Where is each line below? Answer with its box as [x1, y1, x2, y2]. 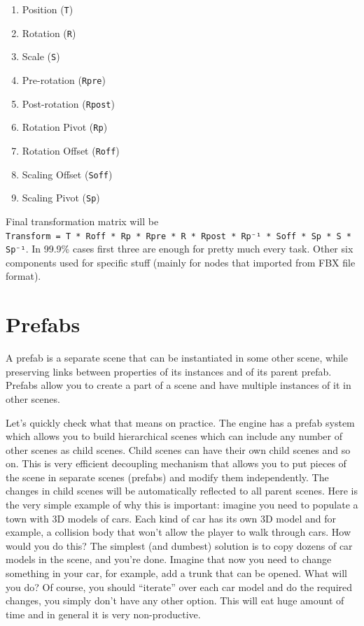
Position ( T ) [22, 2, 73, 16]
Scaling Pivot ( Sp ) [22, 190, 100, 205]
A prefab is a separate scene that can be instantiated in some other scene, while [6, 350, 348, 365]
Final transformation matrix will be [6, 213, 159, 228]
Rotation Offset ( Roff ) [22, 143, 120, 157]
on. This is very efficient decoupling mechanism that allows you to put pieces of [6, 456, 346, 471]
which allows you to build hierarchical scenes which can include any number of [6, 429, 343, 443]
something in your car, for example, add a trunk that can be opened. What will [6, 566, 347, 581]
